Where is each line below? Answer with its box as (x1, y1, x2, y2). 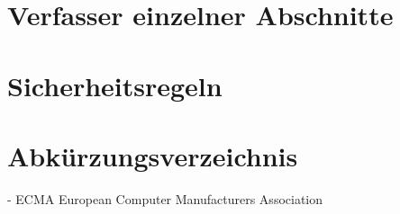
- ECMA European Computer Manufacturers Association (7, 189, 323, 208)
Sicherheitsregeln (7, 67, 223, 103)
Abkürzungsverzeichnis (7, 137, 298, 174)
